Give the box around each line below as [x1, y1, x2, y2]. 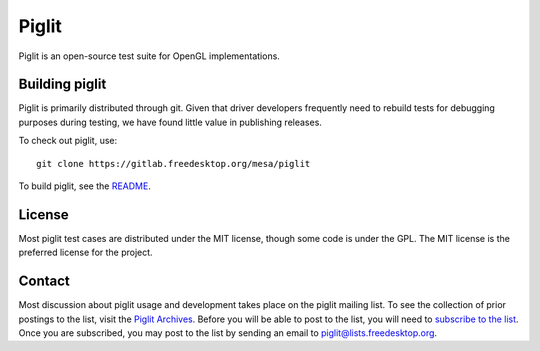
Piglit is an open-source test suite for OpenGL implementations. [18, 50, 280, 62]
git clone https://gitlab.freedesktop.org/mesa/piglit [36, 158, 311, 169]
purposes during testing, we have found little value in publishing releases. [18, 116, 322, 128]
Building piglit [18, 76, 107, 93]
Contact [18, 273, 70, 290]
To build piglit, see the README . [18, 180, 152, 192]
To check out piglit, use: [18, 135, 118, 147]
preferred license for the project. [18, 246, 154, 259]
